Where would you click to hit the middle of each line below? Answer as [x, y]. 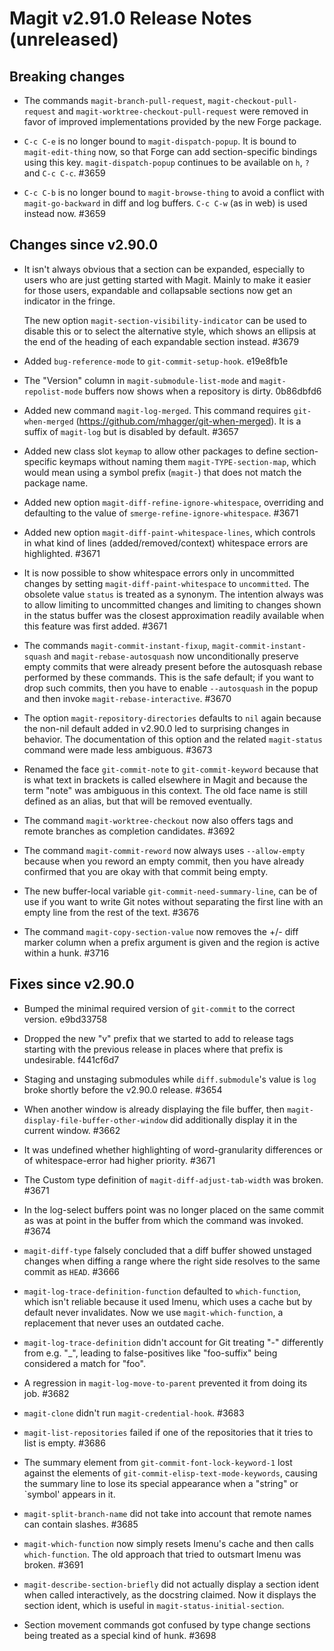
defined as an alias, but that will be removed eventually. [138, 801]
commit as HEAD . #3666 [71, 1271]
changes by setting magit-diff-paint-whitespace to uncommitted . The [166, 583]
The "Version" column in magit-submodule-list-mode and [140, 380]
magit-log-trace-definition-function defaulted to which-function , [162, 1291]
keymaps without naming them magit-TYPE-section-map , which [187, 461]
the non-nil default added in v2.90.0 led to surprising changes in [156, 728]
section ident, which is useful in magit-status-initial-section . [154, 1605]
